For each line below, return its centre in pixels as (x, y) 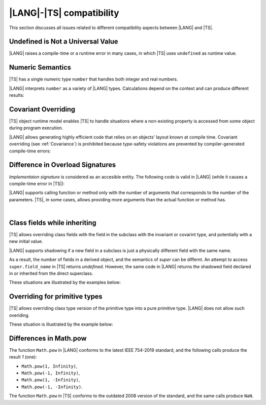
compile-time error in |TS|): (37, 184)
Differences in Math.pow (48, 338)
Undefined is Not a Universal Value (64, 42)
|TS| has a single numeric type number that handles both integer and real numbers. (94, 79)
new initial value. (26, 241)
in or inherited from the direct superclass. (51, 273)
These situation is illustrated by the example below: (61, 324)
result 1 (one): (23, 357)
